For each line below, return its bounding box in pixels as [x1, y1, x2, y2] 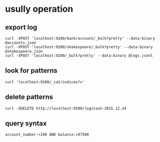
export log [5, 23, 37, 31]
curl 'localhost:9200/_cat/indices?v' [5, 80, 85, 85]
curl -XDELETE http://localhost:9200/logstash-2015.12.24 [5, 106, 127, 111]
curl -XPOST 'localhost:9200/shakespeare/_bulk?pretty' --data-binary [5, 45, 153, 50]
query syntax [5, 119, 47, 128]
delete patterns [5, 93, 53, 101]
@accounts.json [5, 40, 36, 45]
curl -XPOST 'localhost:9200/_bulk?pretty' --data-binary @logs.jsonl [5, 53, 153, 58]
